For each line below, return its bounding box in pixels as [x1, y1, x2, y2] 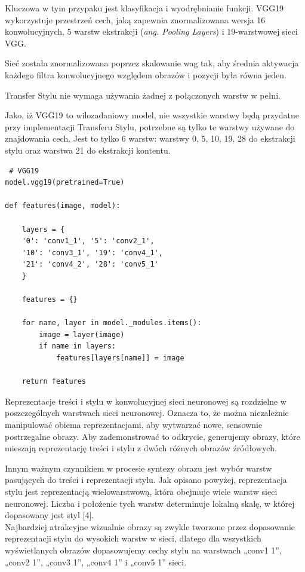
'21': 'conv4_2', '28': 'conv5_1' [21, 260, 159, 269]
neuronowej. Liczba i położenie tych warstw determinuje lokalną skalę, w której [5, 497, 295, 509]
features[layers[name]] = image [56, 354, 184, 363]
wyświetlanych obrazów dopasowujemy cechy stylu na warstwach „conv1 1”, [5, 543, 282, 556]
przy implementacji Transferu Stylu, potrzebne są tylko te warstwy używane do [5, 120, 295, 133]
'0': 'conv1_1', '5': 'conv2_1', [21, 237, 155, 246]
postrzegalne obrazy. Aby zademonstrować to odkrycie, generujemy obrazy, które [5, 430, 300, 442]
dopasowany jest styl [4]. [5, 509, 94, 521]
